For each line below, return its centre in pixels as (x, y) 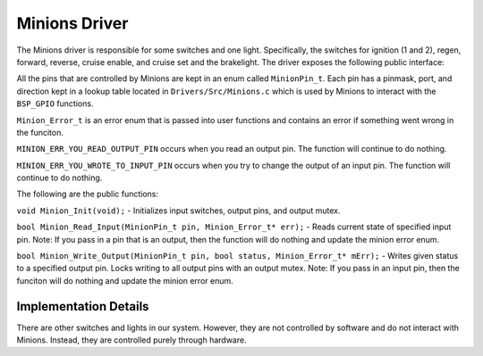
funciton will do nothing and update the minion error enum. (125, 280)
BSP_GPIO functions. (55, 103)
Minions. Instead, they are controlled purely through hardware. (131, 340)
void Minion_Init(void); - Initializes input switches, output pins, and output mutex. (178, 211)
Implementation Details (83, 306)
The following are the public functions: (88, 194)
